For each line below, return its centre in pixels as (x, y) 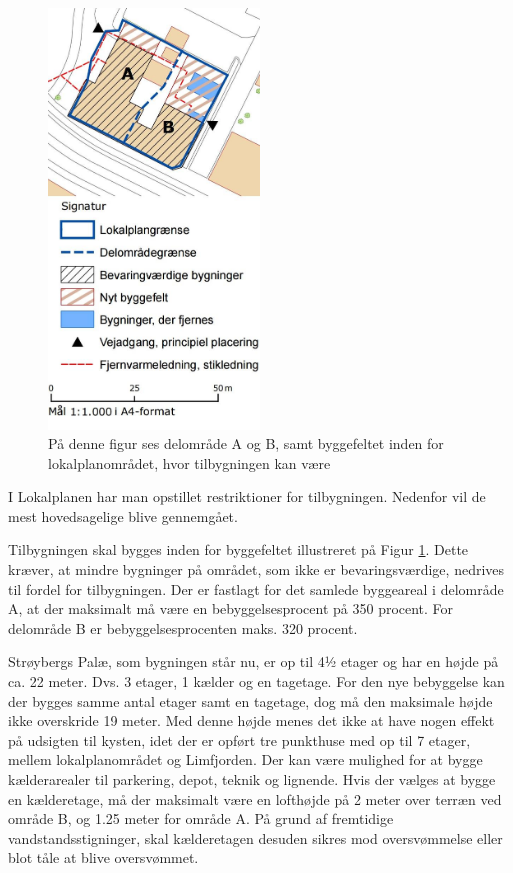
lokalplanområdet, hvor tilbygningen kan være (189, 462)
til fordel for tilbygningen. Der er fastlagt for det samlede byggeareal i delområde (256, 588)
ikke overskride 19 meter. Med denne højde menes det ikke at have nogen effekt (251, 720)
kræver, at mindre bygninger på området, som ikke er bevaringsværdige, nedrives (256, 569)
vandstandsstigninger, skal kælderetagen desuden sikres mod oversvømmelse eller (255, 837)
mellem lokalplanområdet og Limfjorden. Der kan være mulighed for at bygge (245, 759)
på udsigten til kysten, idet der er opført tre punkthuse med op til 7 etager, (239, 739)
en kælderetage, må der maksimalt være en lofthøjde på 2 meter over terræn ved (255, 798)
